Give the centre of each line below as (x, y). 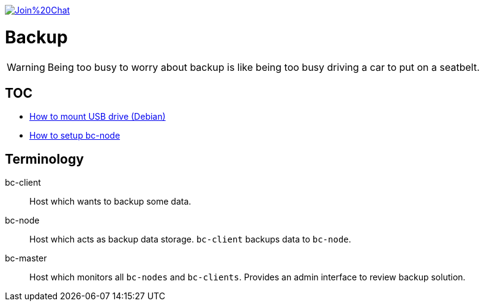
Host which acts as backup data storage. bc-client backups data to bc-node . (190, 239)
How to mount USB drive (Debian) (98, 117)
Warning (26, 67)
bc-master (26, 258)
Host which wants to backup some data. (110, 202)
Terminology (44, 159)
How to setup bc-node (75, 136)
